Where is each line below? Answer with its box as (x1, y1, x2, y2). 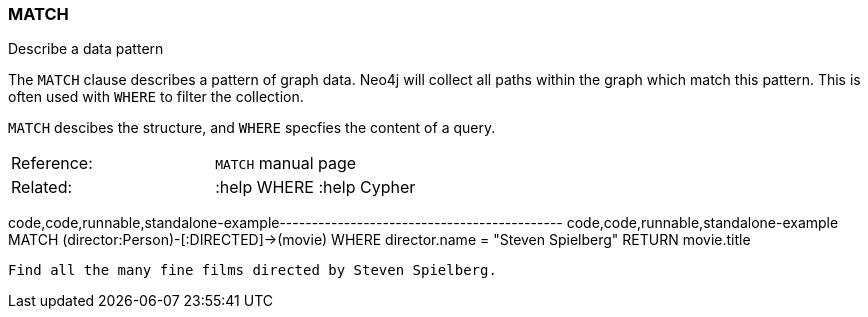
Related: (11, 177, 73, 198)
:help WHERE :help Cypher (215, 177, 416, 198)
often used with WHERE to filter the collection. (8, 88, 304, 106)
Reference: (11, 153, 93, 174)
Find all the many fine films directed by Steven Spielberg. (8, 262, 497, 279)
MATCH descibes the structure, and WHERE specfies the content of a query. (8, 119, 496, 137)
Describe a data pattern (8, 40, 164, 58)
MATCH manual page (215, 153, 357, 174)
